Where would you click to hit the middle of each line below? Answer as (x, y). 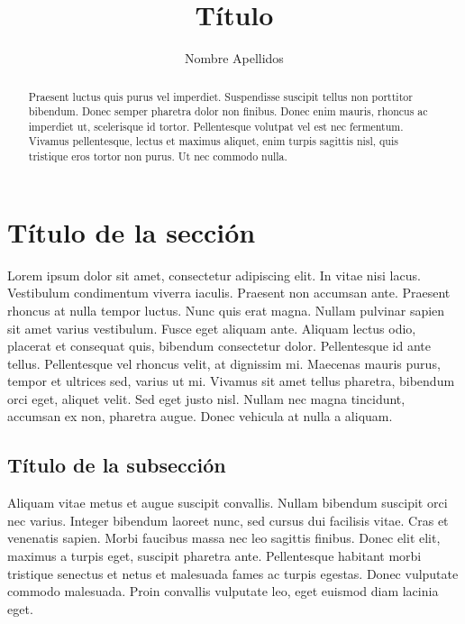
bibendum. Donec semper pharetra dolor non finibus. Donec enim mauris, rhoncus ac (228, 111)
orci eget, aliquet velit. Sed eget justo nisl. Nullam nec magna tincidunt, (206, 398)
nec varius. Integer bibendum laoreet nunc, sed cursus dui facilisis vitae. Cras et (228, 520)
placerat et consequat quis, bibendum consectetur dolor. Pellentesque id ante (219, 346)
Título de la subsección (117, 465)
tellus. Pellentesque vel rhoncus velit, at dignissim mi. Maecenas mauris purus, (224, 363)
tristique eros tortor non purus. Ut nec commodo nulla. (158, 156)
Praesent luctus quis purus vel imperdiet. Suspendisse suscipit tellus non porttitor (220, 96)
